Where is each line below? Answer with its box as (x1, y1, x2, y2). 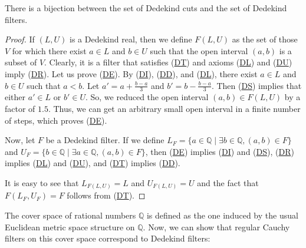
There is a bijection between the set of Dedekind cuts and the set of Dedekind (5, 2, 287, 14)
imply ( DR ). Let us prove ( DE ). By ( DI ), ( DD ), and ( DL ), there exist (5, 67, 258, 80)
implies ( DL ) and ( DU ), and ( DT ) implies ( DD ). (5, 157, 180, 169)
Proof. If (5, 33, 35, 45)
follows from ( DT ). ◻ (67, 189, 146, 201)
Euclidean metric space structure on (5, 220, 135, 233)
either (5, 91, 26, 103)
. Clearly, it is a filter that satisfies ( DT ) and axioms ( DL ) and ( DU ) (44, 56, 292, 68)
